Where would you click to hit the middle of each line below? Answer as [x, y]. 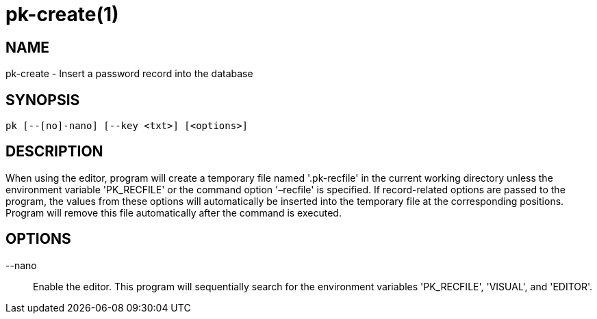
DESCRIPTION [54, 152]
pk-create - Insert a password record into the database [129, 74]
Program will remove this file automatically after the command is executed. [174, 212]
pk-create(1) [62, 14]
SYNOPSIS [43, 100]
